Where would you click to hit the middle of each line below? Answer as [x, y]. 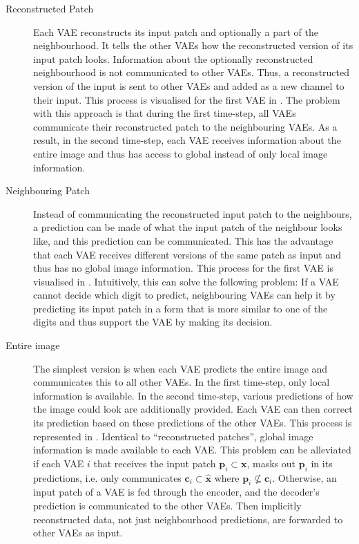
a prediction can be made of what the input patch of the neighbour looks [188, 227]
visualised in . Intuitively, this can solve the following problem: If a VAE [186, 281]
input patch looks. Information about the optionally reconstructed [173, 58]
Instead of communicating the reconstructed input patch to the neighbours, [193, 213]
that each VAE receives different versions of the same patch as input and [187, 254]
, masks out [271, 463]
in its [322, 463]
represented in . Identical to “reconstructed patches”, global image [173, 436]
